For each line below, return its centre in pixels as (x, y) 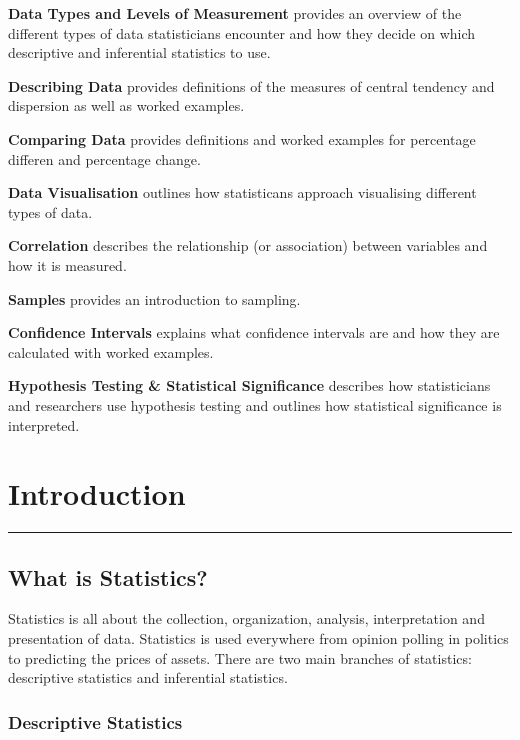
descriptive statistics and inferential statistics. (148, 677)
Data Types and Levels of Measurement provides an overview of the (235, 13)
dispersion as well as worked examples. (126, 105)
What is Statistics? (108, 576)
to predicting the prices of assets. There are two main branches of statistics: (240, 657)
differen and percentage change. (104, 158)
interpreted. (44, 424)
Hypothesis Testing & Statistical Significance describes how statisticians (249, 385)
